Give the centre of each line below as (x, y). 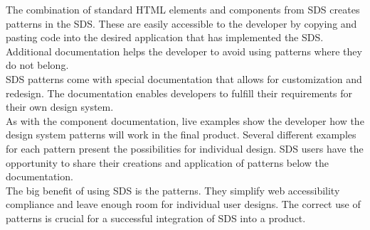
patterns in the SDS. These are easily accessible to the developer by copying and (181, 23)
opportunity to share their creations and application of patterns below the (167, 162)
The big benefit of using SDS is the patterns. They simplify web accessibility (173, 190)
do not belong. (37, 65)
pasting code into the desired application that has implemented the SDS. (165, 37)
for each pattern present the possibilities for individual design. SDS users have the (185, 148)
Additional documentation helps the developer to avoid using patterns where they (184, 51)
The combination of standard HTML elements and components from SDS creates (183, 9)
